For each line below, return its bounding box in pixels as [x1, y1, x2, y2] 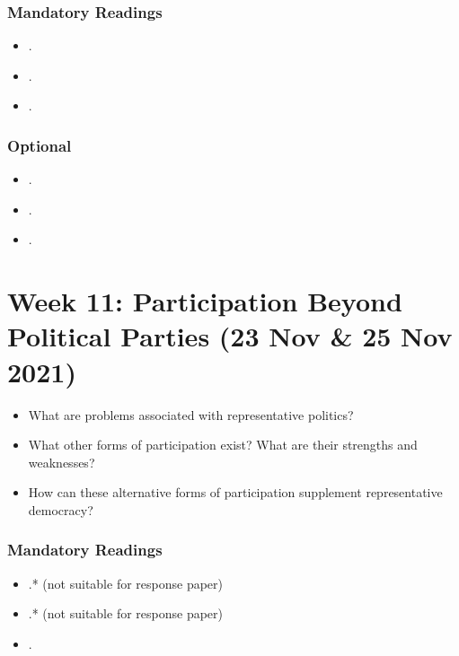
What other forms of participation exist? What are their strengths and [28, 435, 418, 454]
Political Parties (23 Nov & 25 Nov [7, 318, 453, 354]
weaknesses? [28, 452, 95, 471]
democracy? [28, 500, 93, 519]
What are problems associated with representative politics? [28, 405, 354, 424]
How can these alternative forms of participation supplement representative [28, 483, 443, 502]
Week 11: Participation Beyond [7, 283, 402, 319]
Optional [7, 134, 72, 156]
